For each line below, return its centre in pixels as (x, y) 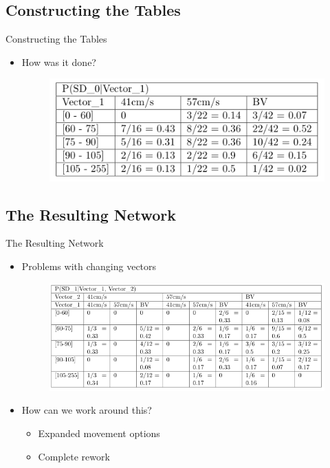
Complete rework (74, 456)
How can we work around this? (87, 410)
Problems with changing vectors (89, 266)
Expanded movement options (99, 433)
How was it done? (59, 62)
